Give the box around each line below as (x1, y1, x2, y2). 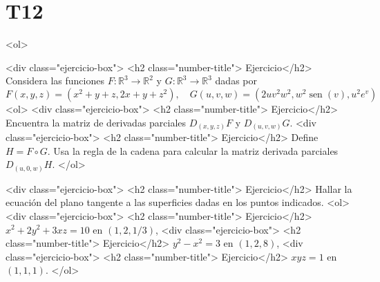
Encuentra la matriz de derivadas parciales (6, 115, 187, 129)
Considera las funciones (6, 73, 104, 88)
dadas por (215, 73, 257, 88)
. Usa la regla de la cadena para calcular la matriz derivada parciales (47, 143, 339, 158)
